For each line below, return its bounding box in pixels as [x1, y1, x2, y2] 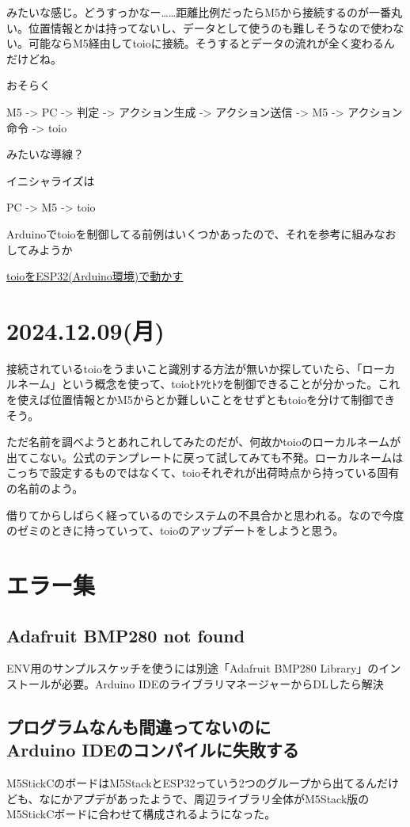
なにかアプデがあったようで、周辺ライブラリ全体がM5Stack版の [39, 790, 370, 806]
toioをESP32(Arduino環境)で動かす [6, 268, 184, 284]
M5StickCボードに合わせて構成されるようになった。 [6, 806, 276, 822]
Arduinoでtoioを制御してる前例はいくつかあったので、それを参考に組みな [6, 225, 385, 242]
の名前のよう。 [6, 480, 84, 496]
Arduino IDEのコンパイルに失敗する [6, 737, 299, 762]
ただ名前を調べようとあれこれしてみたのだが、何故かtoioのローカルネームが [6, 433, 401, 450]
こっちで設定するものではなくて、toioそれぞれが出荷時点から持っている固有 [6, 464, 400, 481]
